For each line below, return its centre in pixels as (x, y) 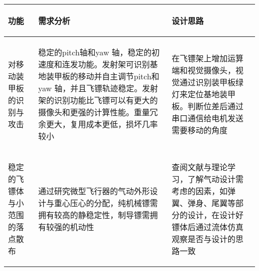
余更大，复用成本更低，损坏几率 (98, 124)
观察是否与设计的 (203, 239)
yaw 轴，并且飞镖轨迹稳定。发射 (98, 88)
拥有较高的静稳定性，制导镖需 (94, 215)
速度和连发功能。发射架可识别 (94, 64)
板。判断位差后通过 (207, 106)
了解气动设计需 (215, 179)
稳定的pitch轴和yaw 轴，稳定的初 (99, 52)
